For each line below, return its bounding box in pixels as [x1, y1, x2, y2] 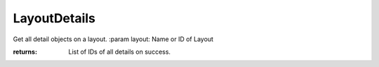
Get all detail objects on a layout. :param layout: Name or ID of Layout [13, 35, 214, 43]
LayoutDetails [13, 10, 96, 26]
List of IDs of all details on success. [68, 47, 171, 56]
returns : [13, 47, 38, 56]
